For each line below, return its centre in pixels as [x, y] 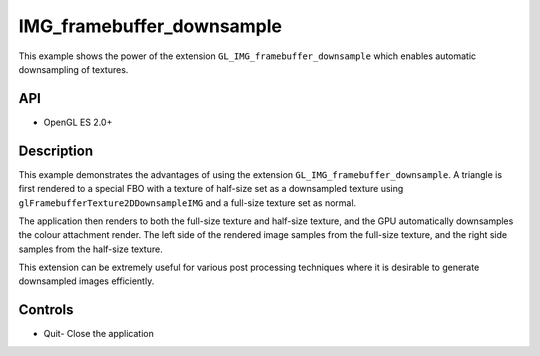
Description [56, 150]
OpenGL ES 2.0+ [78, 122]
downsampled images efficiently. [86, 281]
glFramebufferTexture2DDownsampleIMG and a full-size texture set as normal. [187, 202]
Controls [46, 310]
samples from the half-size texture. [91, 249]
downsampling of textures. [73, 69]
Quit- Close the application [98, 334]
